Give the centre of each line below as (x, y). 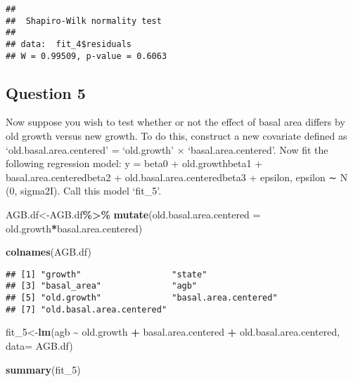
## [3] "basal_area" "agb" (102, 286)
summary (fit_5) (43, 369)
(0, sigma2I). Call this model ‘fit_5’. (84, 191)
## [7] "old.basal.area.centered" (86, 309)
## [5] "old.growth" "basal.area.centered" (142, 298)
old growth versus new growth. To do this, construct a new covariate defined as (176, 136)
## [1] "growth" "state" (107, 274)
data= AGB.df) (39, 346)
